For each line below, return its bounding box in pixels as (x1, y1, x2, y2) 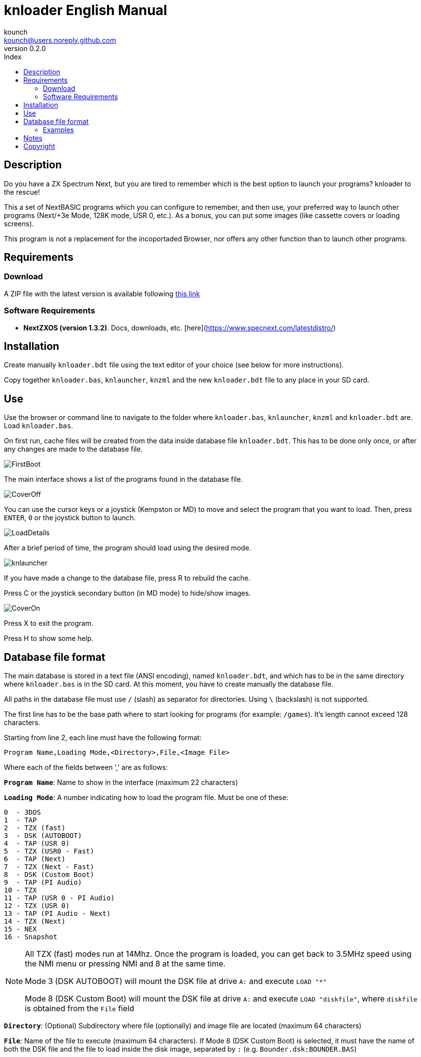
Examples (43, 125, 74, 134)
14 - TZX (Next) (4, 917, 66, 926)
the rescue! (4, 187, 40, 196)
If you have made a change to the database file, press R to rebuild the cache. (4, 574, 251, 583)
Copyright (23, 142, 55, 150)
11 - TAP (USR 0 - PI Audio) (4, 894, 115, 902)
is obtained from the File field (25, 1003, 134, 1014)
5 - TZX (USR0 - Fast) (4, 847, 94, 856)
